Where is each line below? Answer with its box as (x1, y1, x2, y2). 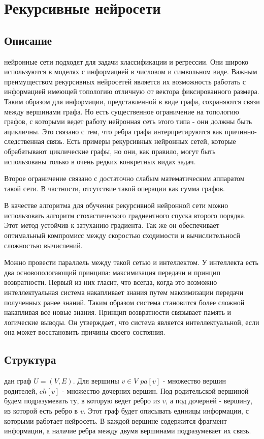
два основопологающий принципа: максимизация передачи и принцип (4, 267, 220, 277)
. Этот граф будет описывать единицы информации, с (83, 405, 249, 416)
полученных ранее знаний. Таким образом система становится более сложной (4, 297, 245, 307)
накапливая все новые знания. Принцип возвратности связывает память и (4, 307, 231, 317)
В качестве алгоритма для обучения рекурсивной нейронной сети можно (4, 200, 228, 211)
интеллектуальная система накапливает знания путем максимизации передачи (4, 287, 244, 298)
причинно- (224, 126, 257, 136)
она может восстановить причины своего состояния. (4, 327, 166, 337)
